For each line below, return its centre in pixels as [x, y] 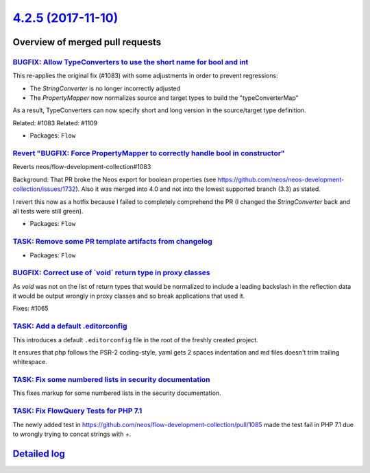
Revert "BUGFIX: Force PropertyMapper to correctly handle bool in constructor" [149, 153]
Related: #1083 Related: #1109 [55, 123]
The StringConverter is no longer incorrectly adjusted [105, 88]
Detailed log [39, 453]
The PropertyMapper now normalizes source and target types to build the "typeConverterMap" [164, 98]
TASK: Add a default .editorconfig [70, 327]
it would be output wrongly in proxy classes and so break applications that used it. [129, 296]
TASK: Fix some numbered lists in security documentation [111, 380]
